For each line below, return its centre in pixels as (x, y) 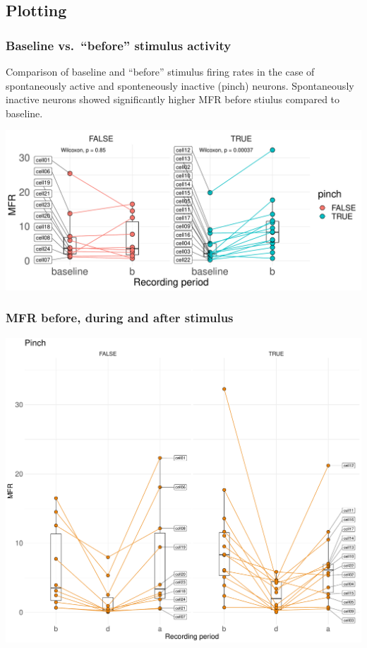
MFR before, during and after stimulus (120, 318)
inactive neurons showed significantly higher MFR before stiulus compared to (173, 99)
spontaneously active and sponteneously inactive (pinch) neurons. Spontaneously (180, 85)
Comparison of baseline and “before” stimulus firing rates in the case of (160, 71)
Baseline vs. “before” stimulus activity (119, 45)
